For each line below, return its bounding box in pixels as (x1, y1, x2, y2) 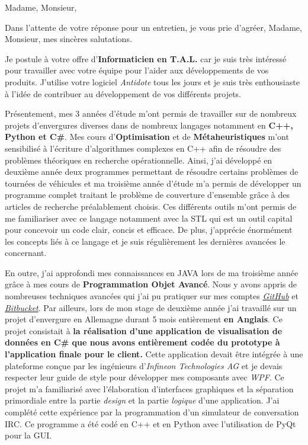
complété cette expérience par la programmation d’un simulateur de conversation (5, 406, 299, 418)
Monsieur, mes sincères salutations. (5, 33, 132, 45)
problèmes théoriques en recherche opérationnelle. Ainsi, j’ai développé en (5, 153, 272, 166)
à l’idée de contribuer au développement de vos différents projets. (5, 87, 241, 100)
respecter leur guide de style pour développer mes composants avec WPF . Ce (5, 371, 284, 383)
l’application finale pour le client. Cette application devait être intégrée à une (5, 348, 303, 360)
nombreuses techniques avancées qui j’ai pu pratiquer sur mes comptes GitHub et (5, 290, 299, 302)
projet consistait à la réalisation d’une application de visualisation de (5, 324, 283, 337)
